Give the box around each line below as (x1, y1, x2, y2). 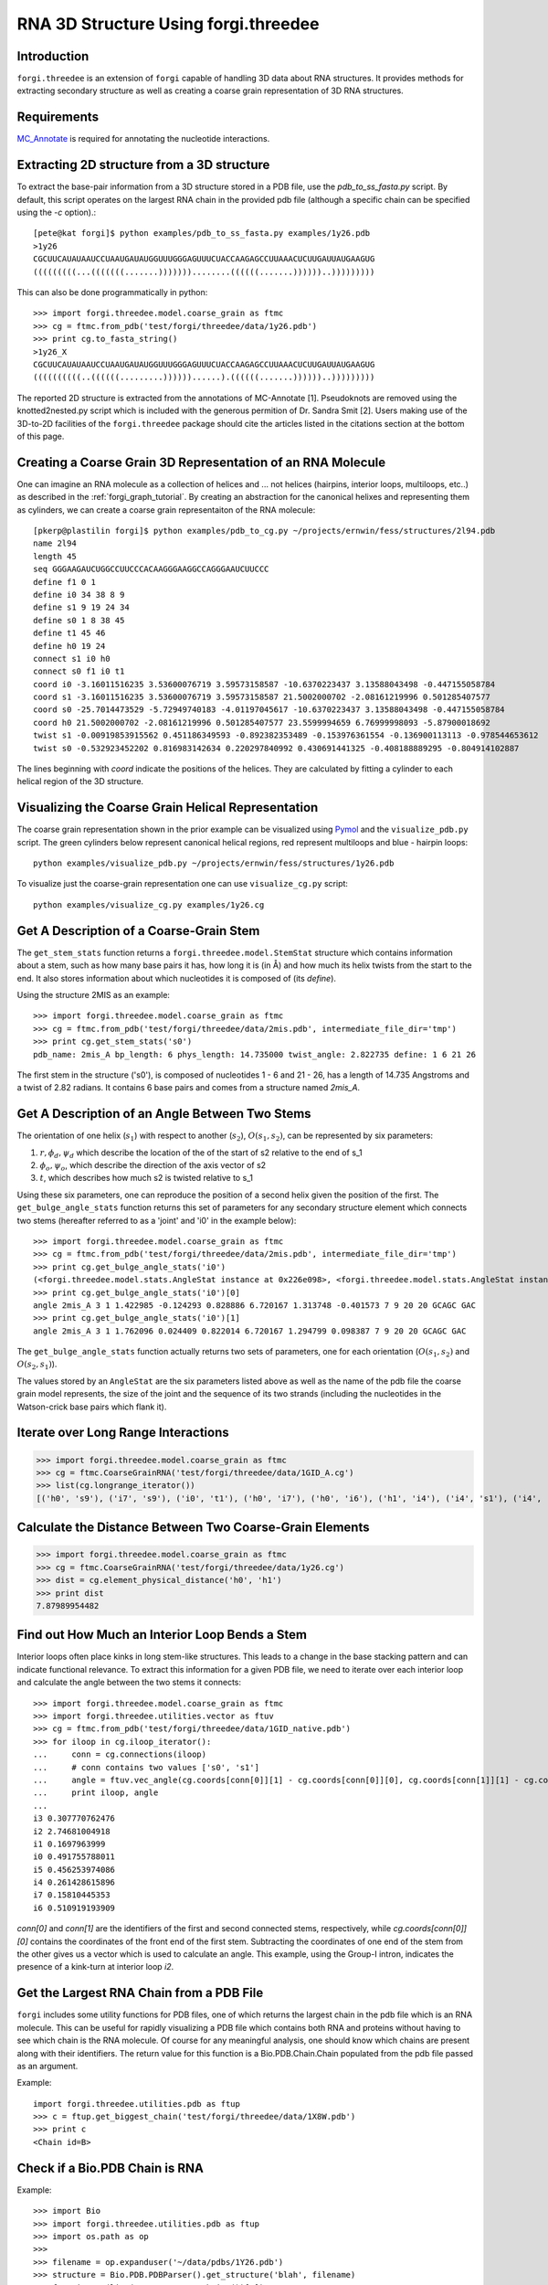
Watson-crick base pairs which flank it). (16, 1401, 167, 1412)
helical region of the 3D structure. (16, 776, 144, 787)
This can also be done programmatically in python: (16, 287, 208, 297)
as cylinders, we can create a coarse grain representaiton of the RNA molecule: (16, 504, 316, 515)
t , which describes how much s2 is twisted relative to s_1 (39, 1173, 253, 1184)
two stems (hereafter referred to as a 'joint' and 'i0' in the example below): (16, 1215, 297, 1226)
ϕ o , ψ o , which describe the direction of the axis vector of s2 (39, 1159, 267, 1173)
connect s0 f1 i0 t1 (33, 666, 125, 676)
